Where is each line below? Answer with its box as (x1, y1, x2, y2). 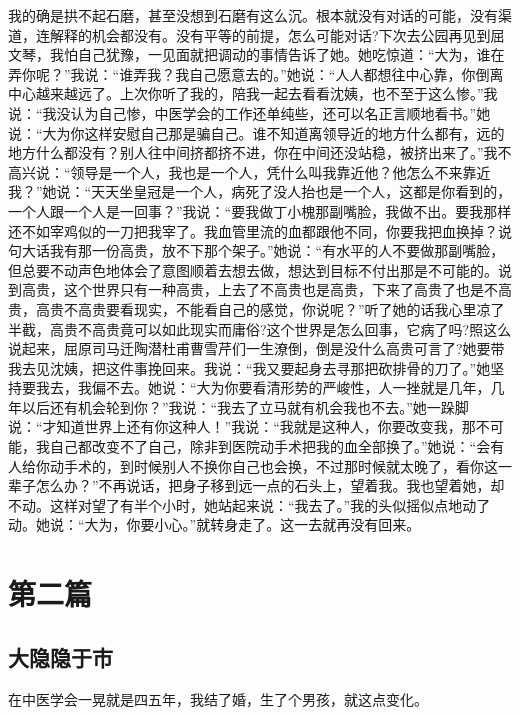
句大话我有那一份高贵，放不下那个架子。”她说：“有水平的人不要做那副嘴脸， (8, 240, 505, 261)
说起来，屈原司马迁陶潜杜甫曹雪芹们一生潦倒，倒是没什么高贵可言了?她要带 (8, 338, 505, 359)
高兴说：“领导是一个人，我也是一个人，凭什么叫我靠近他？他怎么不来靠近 (8, 161, 491, 182)
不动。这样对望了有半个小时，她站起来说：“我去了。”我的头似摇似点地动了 (8, 494, 491, 515)
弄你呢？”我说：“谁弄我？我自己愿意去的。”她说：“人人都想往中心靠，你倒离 (8, 63, 504, 84)
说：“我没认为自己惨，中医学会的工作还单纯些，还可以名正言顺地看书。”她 (8, 102, 491, 123)
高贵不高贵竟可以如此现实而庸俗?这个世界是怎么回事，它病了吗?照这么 (49, 318, 512, 339)
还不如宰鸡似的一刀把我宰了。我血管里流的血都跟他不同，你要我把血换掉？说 (8, 220, 512, 241)
